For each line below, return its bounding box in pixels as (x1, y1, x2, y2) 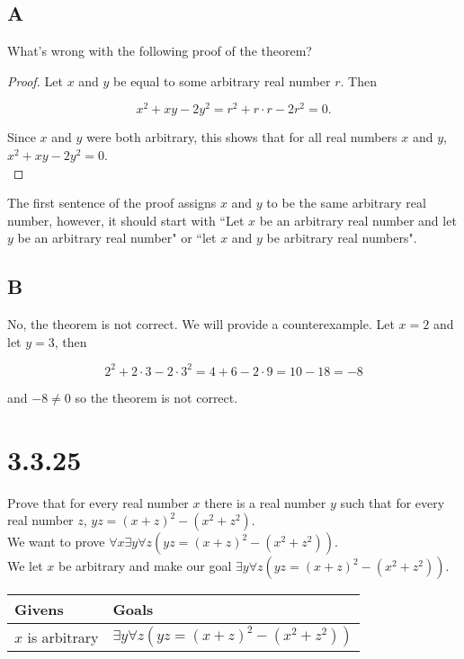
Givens (14, 599, 64, 620)
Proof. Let (7, 71, 63, 90)
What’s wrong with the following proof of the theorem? (7, 41, 312, 60)
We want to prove (7, 532, 105, 551)
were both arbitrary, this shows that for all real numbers (86, 128, 397, 147)
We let (7, 557, 43, 575)
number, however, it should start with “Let (7, 210, 245, 229)
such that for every (340, 493, 445, 512)
